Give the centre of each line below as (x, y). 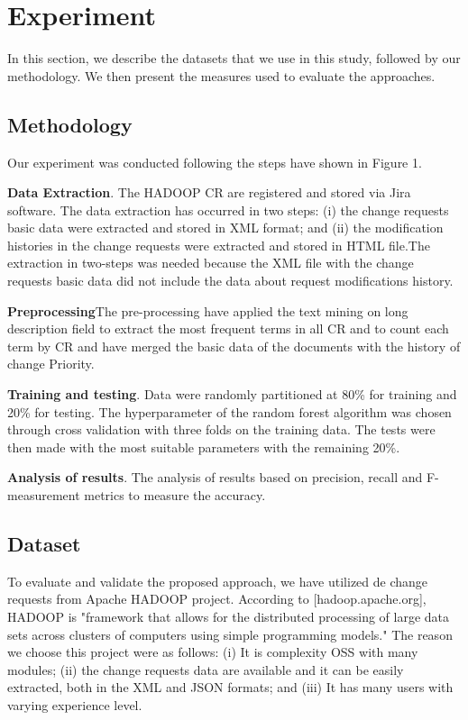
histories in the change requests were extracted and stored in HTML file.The (219, 245)
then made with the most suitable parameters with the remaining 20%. (204, 447)
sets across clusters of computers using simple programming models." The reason (230, 634)
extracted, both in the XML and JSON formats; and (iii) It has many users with (230, 687)
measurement (44, 495)
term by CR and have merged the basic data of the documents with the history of (234, 346)
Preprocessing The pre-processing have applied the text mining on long (208, 310)
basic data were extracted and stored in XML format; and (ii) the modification (225, 228)
